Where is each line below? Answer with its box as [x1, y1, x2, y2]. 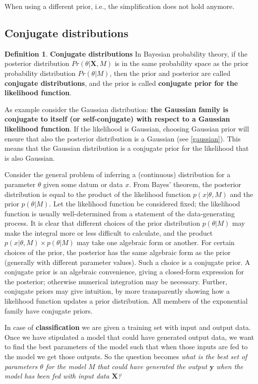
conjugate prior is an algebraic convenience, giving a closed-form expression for [4, 266, 244, 277]
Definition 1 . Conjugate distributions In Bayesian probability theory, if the [4, 48, 248, 59]
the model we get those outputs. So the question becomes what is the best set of [4, 351, 247, 362]
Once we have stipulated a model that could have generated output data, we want [4, 331, 254, 342]
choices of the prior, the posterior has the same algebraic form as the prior [4, 247, 231, 257]
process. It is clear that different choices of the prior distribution [4, 218, 200, 228]
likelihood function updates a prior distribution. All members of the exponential [4, 296, 248, 306]
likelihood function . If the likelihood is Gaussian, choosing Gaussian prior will [4, 123, 249, 133]
